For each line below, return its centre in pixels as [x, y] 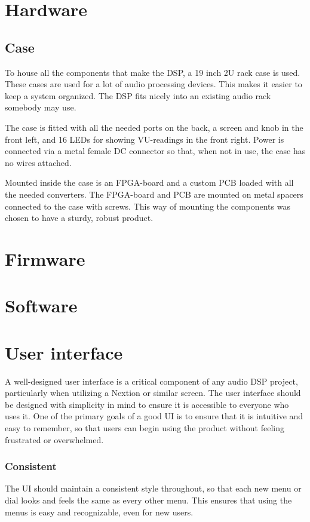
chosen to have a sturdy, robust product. [79, 218]
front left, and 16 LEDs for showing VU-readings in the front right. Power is [145, 139]
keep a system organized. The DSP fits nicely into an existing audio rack [138, 95]
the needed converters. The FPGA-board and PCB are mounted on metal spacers [154, 194]
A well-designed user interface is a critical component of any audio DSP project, [151, 381]
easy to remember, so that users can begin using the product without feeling [145, 427]
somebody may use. [41, 107]
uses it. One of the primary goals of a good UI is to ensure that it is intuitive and [154, 416]
